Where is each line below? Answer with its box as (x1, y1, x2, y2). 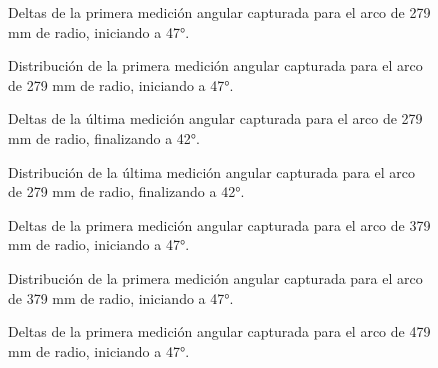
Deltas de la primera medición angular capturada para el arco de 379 (8, 214, 431, 235)
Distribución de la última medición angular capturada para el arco (8, 161, 415, 182)
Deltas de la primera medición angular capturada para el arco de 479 (8, 321, 431, 342)
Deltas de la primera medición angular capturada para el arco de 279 (8, 2, 431, 22)
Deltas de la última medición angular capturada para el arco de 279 (8, 108, 423, 129)
